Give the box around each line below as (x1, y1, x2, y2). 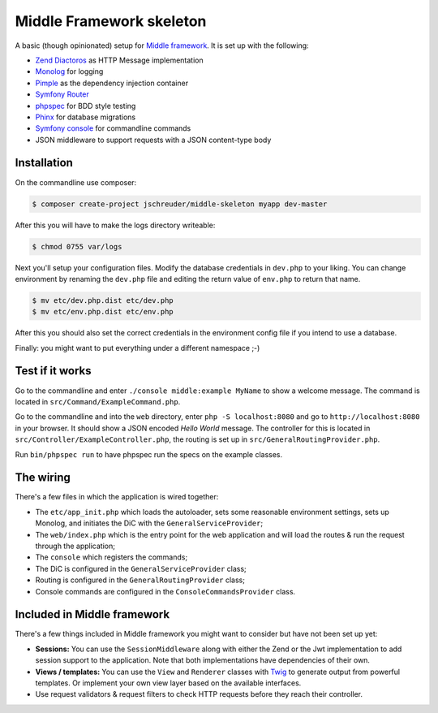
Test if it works (15, 364, 92, 378)
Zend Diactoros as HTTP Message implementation (35, 55, 204, 65)
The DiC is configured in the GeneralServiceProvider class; (35, 564, 247, 573)
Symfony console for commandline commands (35, 123, 191, 133)
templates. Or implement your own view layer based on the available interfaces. (35, 678, 302, 688)
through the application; (35, 541, 115, 551)
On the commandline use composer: (15, 177, 137, 187)
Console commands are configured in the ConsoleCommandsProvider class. (35, 586, 296, 596)
